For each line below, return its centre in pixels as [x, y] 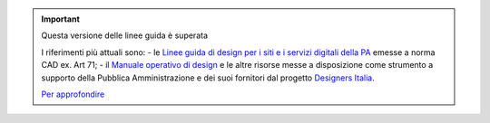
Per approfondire [73, 94]
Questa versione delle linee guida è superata [125, 35]
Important [61, 19]
